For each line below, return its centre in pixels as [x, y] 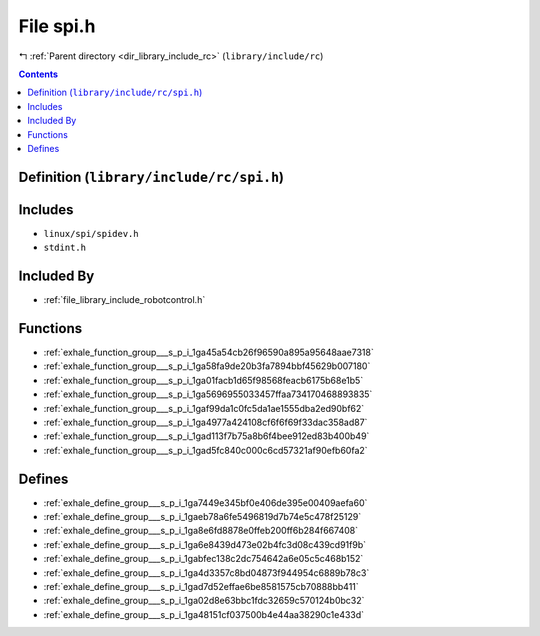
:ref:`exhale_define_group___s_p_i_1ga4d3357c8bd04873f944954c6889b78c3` [206, 572]
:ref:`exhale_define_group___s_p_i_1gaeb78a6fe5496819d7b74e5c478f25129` [202, 517]
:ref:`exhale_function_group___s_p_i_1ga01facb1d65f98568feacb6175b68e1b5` [203, 380]
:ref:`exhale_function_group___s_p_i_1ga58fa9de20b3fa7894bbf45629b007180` [207, 366]
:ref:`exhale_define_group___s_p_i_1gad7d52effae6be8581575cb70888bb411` [201, 586]
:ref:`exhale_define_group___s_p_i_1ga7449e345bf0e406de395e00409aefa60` [205, 502]
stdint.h [65, 248]
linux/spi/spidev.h [91, 233]
